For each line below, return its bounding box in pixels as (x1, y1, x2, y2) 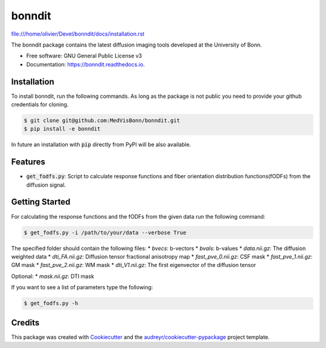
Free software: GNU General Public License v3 (26, 52, 142, 60)
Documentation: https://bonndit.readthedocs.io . (26, 60, 145, 68)
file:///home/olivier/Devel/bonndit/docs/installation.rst (11, 30, 145, 37)
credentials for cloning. (11, 101, 69, 108)
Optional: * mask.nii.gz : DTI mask (11, 272, 95, 280)
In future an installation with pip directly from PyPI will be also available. (11, 141, 191, 148)
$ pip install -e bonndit (24, 126, 101, 132)
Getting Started (11, 197, 71, 207)
